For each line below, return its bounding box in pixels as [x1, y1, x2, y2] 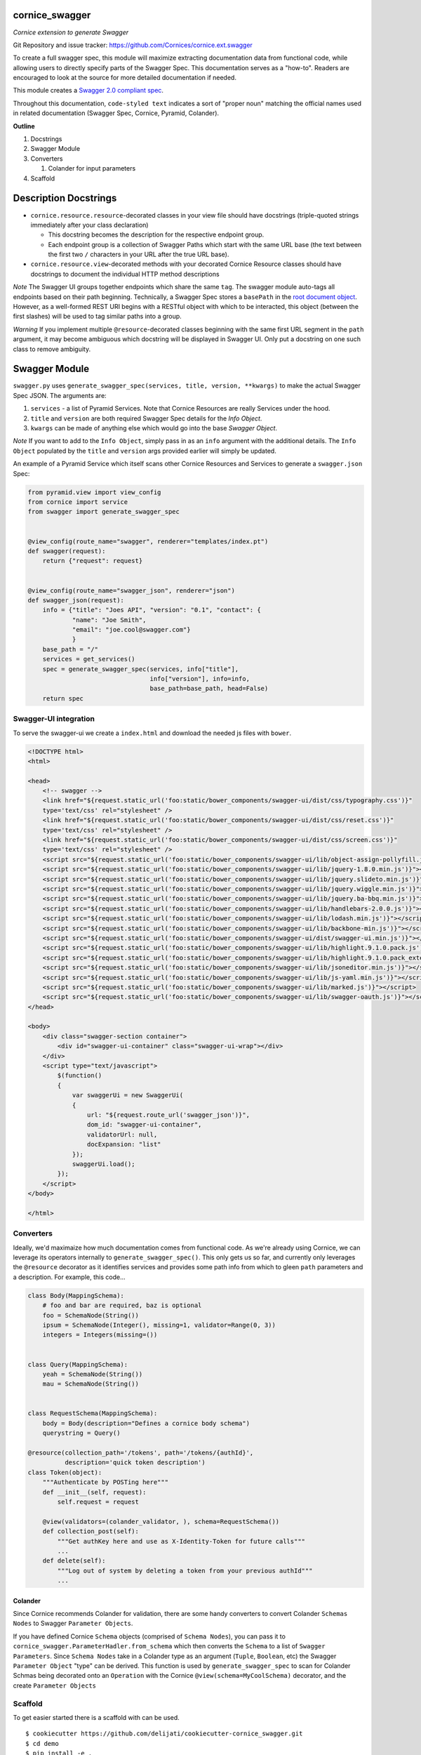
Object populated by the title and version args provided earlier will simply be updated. [13, 446, 276, 455]
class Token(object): [27, 1468, 102, 1476]
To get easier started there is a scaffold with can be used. [13, 1713, 180, 1721]
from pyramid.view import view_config [27, 488, 161, 496]
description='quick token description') [64, 1459, 206, 1466]
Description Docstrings [13, 192, 117, 204]
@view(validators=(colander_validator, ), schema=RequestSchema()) [42, 1517, 280, 1525]
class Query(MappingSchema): [27, 1360, 128, 1368]
